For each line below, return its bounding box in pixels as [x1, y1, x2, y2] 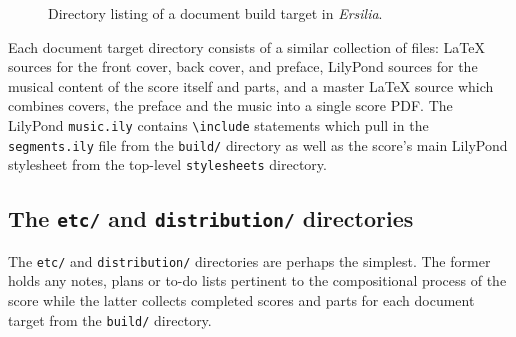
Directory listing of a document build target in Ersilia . [48, 3, 383, 23]
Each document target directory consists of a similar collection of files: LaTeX [8, 36, 485, 57]
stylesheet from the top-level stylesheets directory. [8, 154, 327, 175]
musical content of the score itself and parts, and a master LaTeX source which [8, 75, 494, 96]
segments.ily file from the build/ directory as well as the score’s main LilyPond [8, 134, 508, 155]
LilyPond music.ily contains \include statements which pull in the [8, 114, 429, 135]
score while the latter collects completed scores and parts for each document [8, 289, 475, 310]
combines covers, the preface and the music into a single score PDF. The [8, 95, 453, 116]
